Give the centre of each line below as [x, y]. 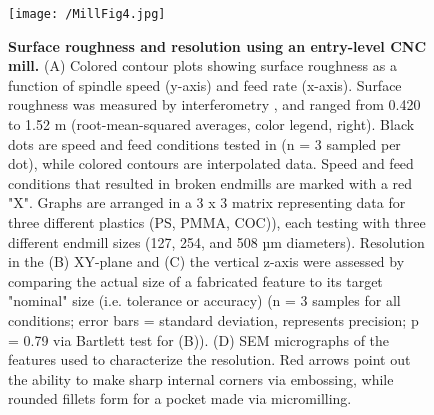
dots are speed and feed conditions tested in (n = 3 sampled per [204, 143]
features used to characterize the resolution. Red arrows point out [209, 359]
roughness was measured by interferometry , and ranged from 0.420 [214, 104]
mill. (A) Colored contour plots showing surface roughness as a [202, 65]
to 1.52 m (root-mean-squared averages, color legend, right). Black [211, 124]
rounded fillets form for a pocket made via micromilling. [180, 398]
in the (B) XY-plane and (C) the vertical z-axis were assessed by [206, 261]
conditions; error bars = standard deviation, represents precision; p [213, 319]
